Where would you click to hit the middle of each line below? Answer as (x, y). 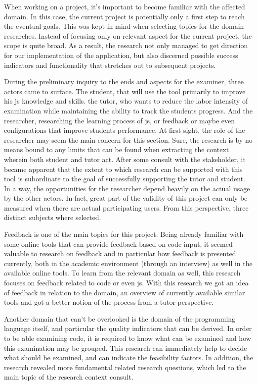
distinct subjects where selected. (53, 217)
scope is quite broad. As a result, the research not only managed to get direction (126, 45)
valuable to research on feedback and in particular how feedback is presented (120, 253)
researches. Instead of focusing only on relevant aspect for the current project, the (128, 35)
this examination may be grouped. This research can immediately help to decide (126, 348)
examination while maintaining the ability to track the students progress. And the (128, 110)
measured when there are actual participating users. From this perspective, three (126, 207)
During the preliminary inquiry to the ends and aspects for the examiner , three (124, 82)
